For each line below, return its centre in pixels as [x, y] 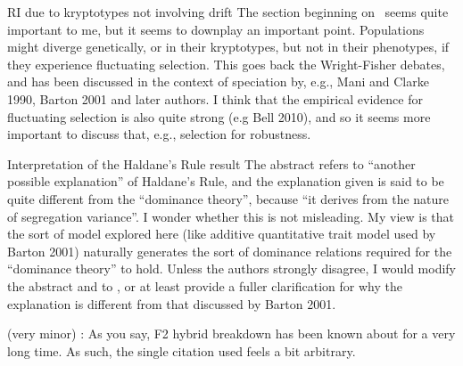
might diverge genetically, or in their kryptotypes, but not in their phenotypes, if [228, 47]
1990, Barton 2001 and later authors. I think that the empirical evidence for [215, 98]
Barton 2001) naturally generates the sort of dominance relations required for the [230, 251]
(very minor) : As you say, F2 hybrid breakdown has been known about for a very [231, 333]
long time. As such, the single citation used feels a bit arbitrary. [182, 350]
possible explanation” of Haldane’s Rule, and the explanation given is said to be [226, 181]
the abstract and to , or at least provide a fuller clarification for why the [205, 285]
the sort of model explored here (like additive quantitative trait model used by [222, 234]
